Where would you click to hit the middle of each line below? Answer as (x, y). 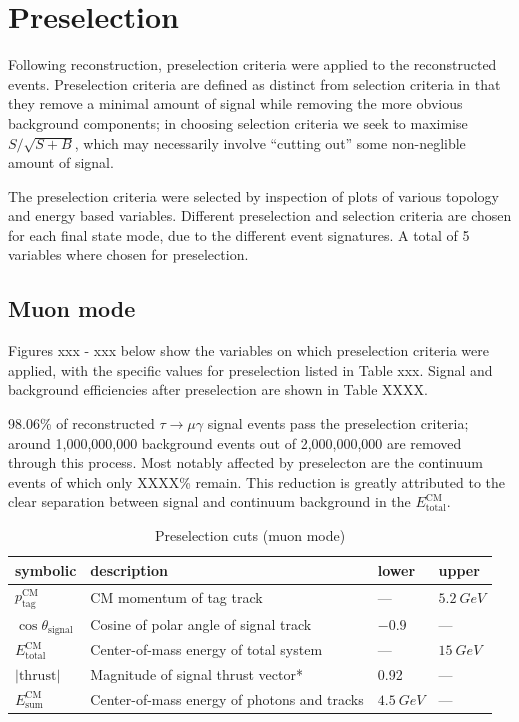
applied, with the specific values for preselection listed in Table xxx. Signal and (250, 369)
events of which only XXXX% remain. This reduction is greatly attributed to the (256, 481)
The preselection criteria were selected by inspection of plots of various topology (253, 195)
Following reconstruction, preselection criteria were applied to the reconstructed (252, 64)
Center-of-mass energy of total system (206, 649)
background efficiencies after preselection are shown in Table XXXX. (218, 389)
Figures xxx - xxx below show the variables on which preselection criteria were (248, 350)
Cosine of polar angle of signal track (201, 623)
